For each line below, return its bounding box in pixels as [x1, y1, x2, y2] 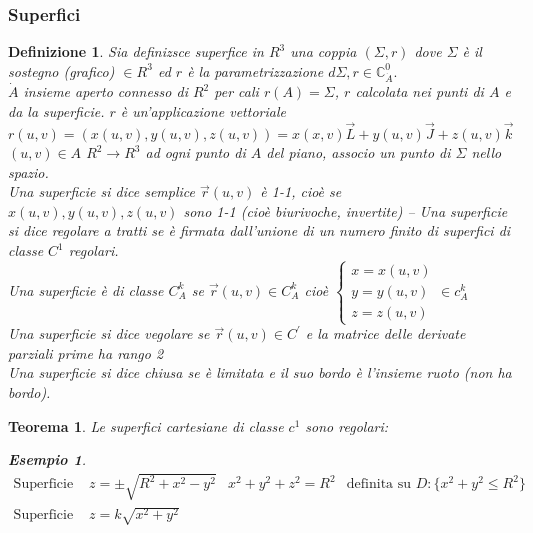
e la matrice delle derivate [305, 323, 466, 344]
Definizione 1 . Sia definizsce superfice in [8, 41, 264, 62]
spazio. [8, 161, 49, 182]
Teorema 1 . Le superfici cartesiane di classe [8, 415, 284, 436]
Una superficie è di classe [8, 279, 164, 300]
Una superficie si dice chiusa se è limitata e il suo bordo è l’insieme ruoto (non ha [8, 362, 512, 383]
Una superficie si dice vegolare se [8, 323, 210, 344]
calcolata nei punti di [355, 81, 484, 102]
